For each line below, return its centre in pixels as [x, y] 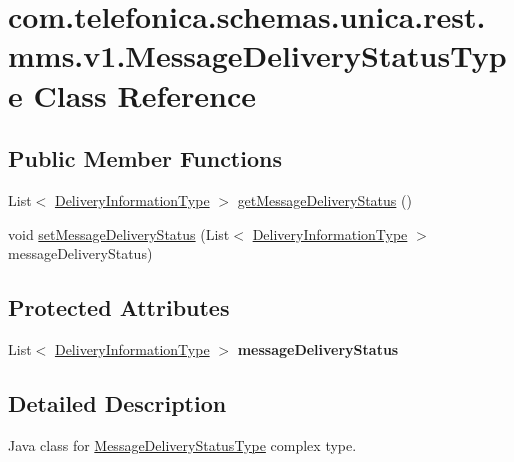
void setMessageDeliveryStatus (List [119, 233]
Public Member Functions [145, 158]
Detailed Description [117, 402]
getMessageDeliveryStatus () [324, 199]
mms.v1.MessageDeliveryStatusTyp [257, 55]
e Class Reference [132, 94]
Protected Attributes [119, 307]
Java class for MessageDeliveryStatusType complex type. [182, 444]
